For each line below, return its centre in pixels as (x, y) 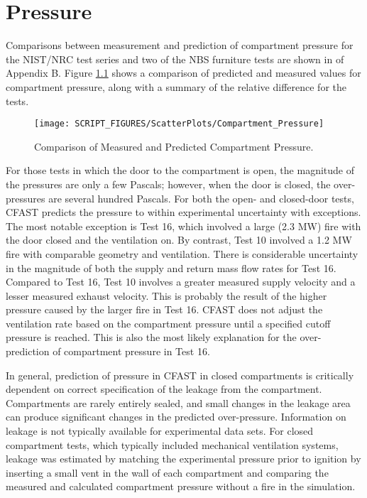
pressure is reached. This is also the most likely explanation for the (151, 337)
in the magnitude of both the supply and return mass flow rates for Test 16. (171, 267)
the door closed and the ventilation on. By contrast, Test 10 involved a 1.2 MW (179, 240)
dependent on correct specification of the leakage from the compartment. (164, 389)
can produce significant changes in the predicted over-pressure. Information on (176, 417)
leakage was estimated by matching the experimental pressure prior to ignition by (183, 459)
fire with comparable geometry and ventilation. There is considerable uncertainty (182, 253)
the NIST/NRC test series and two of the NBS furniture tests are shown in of (175, 59)
